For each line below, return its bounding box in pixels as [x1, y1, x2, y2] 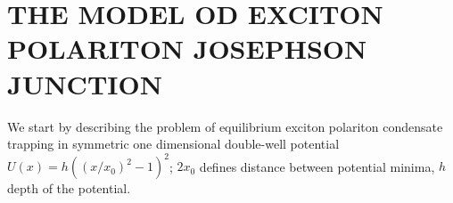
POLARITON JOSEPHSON [7, 30, 367, 67]
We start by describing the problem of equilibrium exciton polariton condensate [7, 117, 443, 135]
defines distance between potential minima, [199, 157, 435, 175]
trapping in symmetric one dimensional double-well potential [7, 134, 340, 153]
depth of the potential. [7, 179, 131, 198]
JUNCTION [7, 65, 162, 101]
